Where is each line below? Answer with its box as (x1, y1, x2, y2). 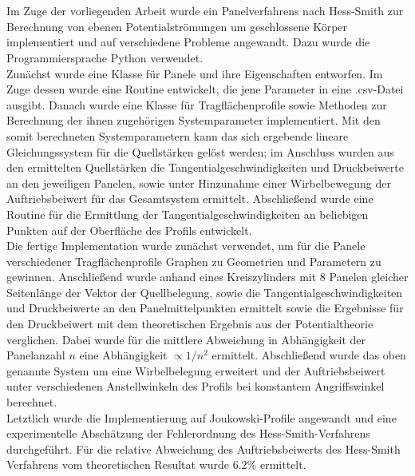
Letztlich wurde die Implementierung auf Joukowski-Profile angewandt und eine (6, 409, 397, 426)
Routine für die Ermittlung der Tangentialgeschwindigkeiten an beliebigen (6, 205, 369, 222)
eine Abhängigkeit (79, 347, 168, 363)
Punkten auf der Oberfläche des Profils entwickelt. (6, 221, 252, 238)
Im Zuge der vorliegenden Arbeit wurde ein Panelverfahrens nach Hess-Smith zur (6, 2, 404, 19)
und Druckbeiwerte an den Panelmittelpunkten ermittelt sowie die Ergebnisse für (6, 299, 404, 316)
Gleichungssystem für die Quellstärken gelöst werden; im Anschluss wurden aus (6, 143, 394, 160)
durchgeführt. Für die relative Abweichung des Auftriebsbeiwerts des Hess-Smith (6, 440, 401, 457)
